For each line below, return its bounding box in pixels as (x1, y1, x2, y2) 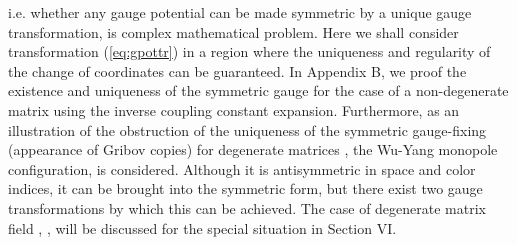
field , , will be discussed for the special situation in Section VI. (8, 217, 397, 238)
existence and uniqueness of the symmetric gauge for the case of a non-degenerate (8, 80, 509, 101)
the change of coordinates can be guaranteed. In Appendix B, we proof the (8, 60, 467, 81)
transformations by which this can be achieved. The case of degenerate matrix (8, 197, 486, 218)
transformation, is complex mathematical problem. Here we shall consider (8, 21, 459, 42)
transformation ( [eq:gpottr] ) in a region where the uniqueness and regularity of (8, 41, 491, 62)
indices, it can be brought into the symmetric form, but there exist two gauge (8, 178, 483, 199)
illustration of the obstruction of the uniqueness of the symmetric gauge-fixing (8, 119, 487, 140)
